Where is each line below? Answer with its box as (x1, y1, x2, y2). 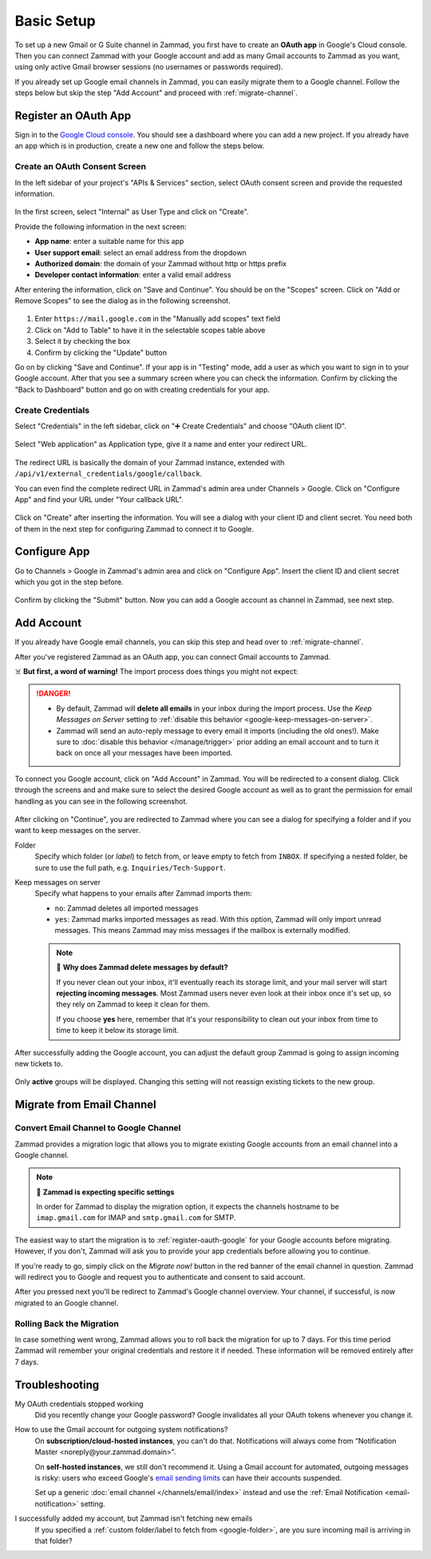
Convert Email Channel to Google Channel (14, 1122, 181, 1134)
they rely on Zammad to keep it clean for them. (56, 999, 211, 1009)
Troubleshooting (14, 1378, 100, 1391)
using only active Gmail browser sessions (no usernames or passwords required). (14, 62, 283, 72)
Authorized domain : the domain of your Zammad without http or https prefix (34, 258, 287, 268)
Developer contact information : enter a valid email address (34, 270, 231, 280)
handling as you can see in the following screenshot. (14, 796, 188, 806)
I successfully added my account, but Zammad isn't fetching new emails (14, 1513, 253, 1523)
